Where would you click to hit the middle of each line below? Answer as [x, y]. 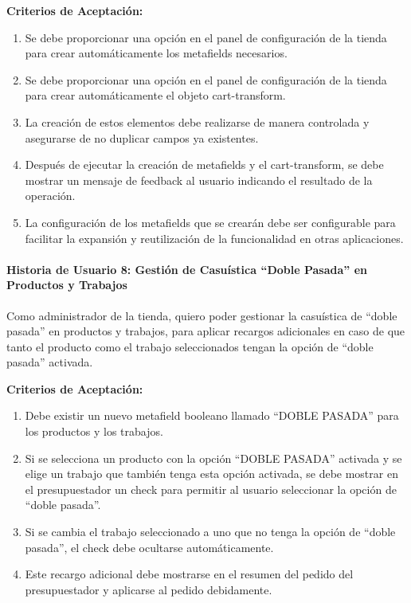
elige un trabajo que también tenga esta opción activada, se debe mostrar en [211, 474]
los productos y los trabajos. [94, 431]
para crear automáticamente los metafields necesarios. [156, 53]
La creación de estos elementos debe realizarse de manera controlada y [197, 121]
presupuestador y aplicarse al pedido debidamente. [149, 589]
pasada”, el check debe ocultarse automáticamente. [149, 547]
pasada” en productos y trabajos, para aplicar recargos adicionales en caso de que [206, 331]
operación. [50, 196]
